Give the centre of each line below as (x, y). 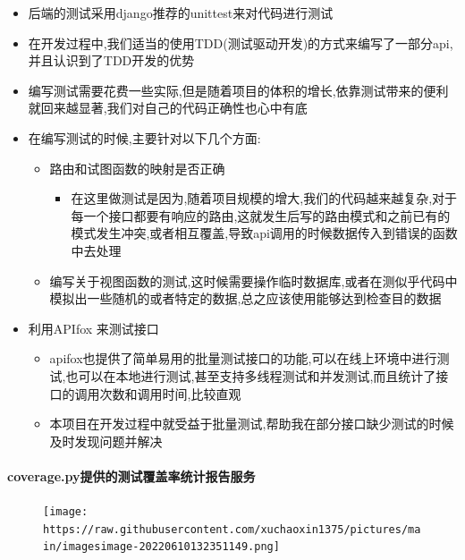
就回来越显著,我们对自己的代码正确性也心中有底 (168, 108)
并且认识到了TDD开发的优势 (111, 60)
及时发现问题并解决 (106, 441)
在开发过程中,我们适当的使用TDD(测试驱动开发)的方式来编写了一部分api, (241, 42)
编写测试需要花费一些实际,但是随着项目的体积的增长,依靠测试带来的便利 (238, 90)
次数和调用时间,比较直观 (170, 393)
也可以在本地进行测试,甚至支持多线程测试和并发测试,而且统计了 (251, 375)
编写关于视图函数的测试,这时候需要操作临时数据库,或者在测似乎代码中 (254, 280)
